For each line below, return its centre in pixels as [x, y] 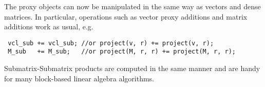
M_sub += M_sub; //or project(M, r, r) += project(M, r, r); [122, 52]
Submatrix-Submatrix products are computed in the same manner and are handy [132, 68]
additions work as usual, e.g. [49, 27]
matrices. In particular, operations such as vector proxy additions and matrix [126, 16]
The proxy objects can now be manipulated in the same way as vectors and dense [132, 6]
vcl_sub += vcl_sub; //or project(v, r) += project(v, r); [111, 43]
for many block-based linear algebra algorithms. [79, 78]
